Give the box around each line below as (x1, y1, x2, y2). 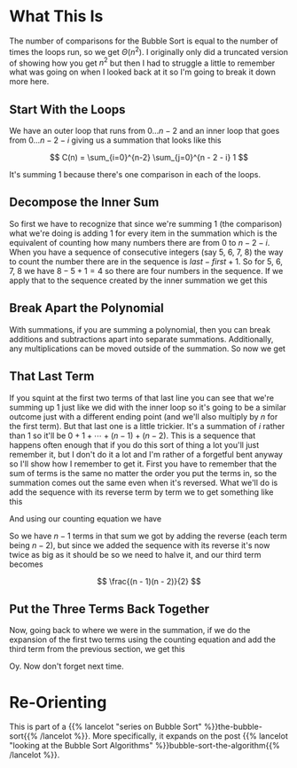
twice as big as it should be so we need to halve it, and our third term (9, 549, 262, 560)
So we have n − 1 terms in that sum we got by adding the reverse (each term (9, 530, 288, 541)
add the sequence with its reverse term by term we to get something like (9, 486, 274, 498)
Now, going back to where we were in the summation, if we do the (9, 625, 251, 636)
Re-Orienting (9, 692, 107, 712)
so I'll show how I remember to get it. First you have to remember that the (9, 458, 277, 469)
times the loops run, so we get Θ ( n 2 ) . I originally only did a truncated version (9, 44, 288, 57)
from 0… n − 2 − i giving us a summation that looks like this (9, 135, 222, 145)
